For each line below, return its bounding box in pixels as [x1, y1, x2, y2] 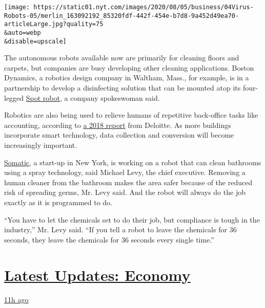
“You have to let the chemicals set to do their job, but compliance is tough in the [4, 214, 260, 225]
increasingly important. [4, 140, 77, 150]
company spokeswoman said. [70, 92, 160, 103]
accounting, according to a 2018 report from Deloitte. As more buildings [4, 119, 231, 130]
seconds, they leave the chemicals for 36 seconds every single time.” [4, 234, 214, 245]
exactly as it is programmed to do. [4, 197, 112, 207]
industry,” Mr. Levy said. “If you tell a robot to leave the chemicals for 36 [4, 224, 237, 235]
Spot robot [26, 92, 60, 103]
